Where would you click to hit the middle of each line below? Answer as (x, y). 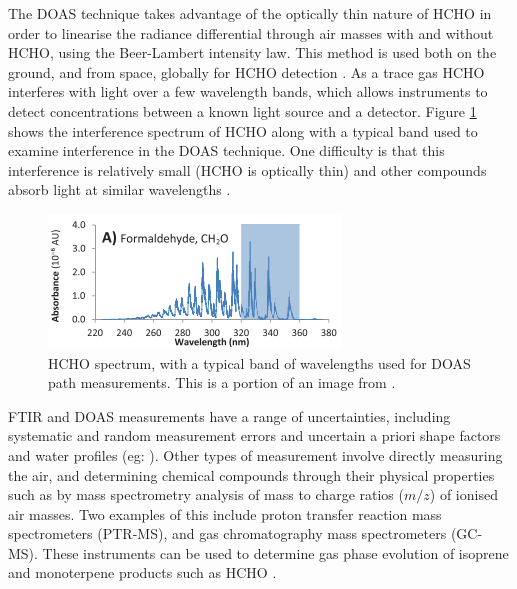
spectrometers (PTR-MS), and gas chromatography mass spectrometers (227, 533)
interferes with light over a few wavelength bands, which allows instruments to (248, 91)
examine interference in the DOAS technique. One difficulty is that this (226, 150)
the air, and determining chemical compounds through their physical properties (251, 474)
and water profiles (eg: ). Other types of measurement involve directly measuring (255, 454)
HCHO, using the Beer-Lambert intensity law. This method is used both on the (252, 52)
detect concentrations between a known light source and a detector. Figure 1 (242, 110)
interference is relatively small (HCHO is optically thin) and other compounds (247, 169)
